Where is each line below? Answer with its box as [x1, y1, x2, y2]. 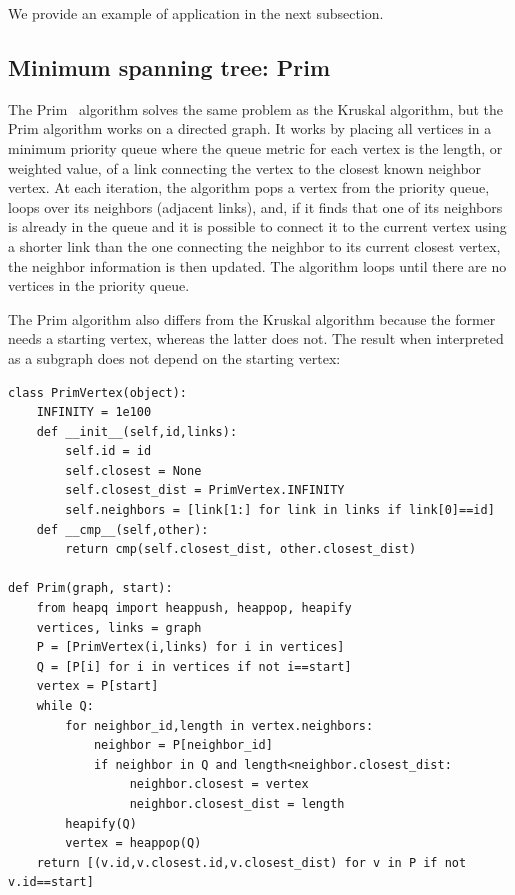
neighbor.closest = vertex [129, 777, 309, 792]
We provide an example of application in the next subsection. [8, 3, 384, 23]
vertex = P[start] [36, 679, 159, 694]
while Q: [36, 699, 94, 714]
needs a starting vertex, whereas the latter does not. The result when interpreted [8, 328, 504, 349]
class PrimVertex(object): [8, 385, 187, 400]
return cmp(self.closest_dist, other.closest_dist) [65, 542, 417, 557]
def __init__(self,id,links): [36, 424, 238, 439]
